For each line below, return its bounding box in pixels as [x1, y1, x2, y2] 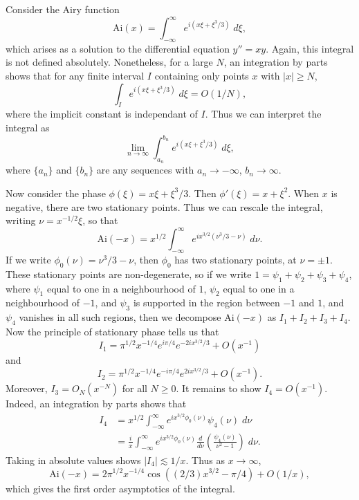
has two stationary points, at [174, 252, 297, 267]
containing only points [154, 68, 249, 83]
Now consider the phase [6, 185, 106, 200]
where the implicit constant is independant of [6, 107, 198, 121]
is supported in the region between [133, 295, 280, 310]
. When [288, 185, 320, 200]
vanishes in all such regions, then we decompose [19, 310, 221, 324]
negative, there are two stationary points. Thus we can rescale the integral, [6, 199, 323, 214]
